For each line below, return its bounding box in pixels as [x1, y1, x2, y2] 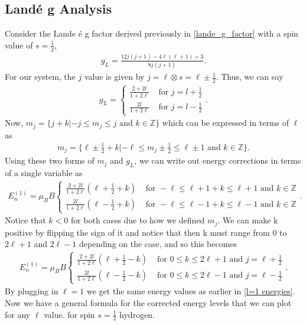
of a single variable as [5, 167, 83, 179]
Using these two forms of [5, 154, 95, 167]
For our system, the [5, 70, 76, 83]
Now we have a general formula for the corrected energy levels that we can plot [5, 297, 292, 309]
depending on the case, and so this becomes [79, 238, 237, 250]
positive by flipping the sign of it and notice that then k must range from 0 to [5, 226, 287, 238]
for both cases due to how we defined [70, 214, 205, 226]
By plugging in [5, 285, 58, 297]
